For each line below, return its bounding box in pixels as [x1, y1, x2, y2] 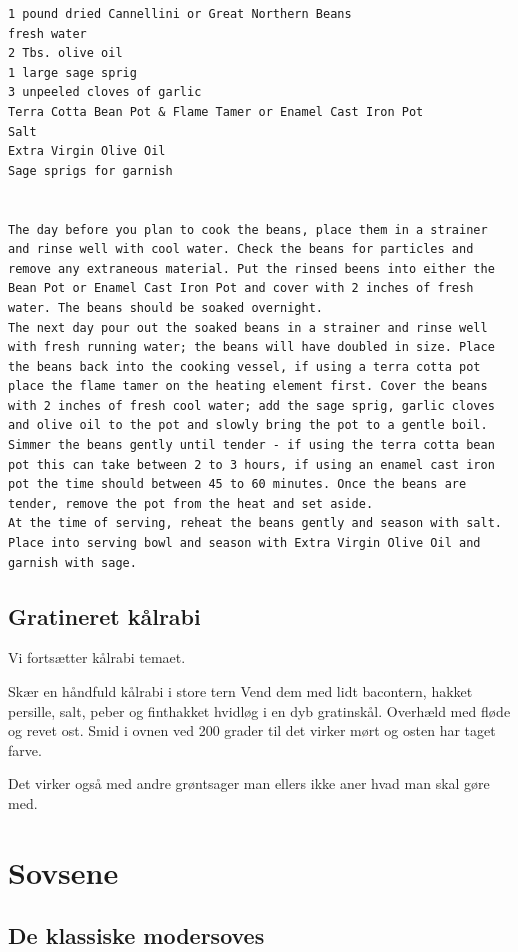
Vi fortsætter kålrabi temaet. [8, 647, 186, 668]
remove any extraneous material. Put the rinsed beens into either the [8, 261, 495, 276]
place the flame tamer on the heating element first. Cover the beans [8, 379, 488, 394]
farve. [8, 739, 42, 760]
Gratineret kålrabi [8, 600, 201, 631]
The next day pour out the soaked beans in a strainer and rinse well [8, 320, 488, 335]
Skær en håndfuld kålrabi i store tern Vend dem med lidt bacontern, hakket [8, 681, 473, 702]
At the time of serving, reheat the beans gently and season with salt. [8, 516, 502, 531]
